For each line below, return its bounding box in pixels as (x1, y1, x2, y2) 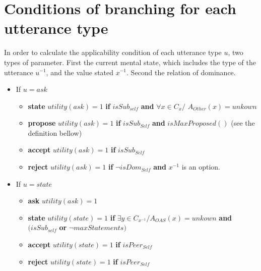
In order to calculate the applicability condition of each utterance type (4, 47, 222, 58)
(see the (231, 118, 255, 128)
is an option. (181, 161, 220, 172)
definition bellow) (28, 127, 82, 138)
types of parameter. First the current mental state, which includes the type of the (4, 57, 256, 67)
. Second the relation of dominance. (126, 67, 236, 77)
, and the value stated (46, 67, 114, 77)
